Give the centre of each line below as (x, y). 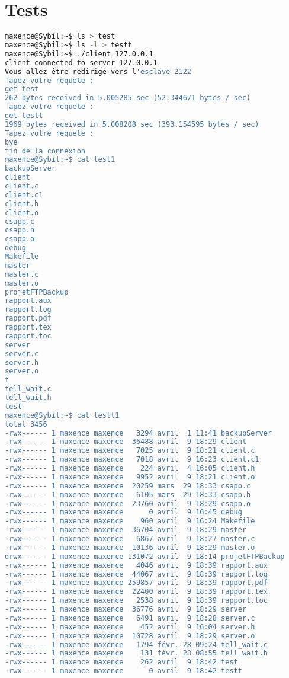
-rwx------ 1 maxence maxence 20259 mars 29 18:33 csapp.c (128, 486)
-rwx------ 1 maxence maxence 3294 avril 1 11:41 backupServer (139, 433)
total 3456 (26, 424)
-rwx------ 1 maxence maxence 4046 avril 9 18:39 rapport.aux (136, 565)
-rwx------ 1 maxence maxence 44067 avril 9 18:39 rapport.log (136, 574)
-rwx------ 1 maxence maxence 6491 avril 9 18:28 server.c (130, 618)
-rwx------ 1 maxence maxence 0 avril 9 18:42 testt (123, 671)
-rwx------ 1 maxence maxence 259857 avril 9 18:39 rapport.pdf (136, 583)
